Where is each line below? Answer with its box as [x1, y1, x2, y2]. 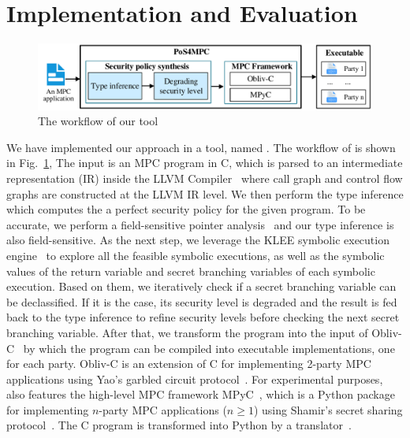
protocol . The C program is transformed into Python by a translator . [6, 417, 352, 433]
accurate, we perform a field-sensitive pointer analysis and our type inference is [6, 216, 394, 232]
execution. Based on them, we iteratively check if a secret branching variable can [6, 278, 397, 295]
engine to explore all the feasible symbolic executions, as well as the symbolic [6, 247, 385, 263]
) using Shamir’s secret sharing [253, 401, 403, 418]
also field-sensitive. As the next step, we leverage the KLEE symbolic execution [6, 232, 389, 248]
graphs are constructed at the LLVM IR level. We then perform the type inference [6, 185, 404, 202]
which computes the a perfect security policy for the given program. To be [6, 201, 366, 217]
